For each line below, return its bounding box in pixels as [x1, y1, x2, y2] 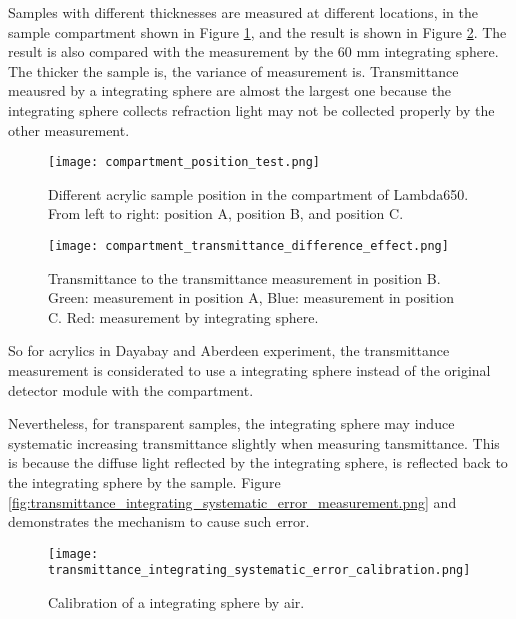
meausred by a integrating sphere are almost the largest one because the [8, 80, 452, 101]
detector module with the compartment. [8, 379, 254, 400]
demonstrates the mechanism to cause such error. [8, 511, 310, 532]
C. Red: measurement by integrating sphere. [48, 306, 319, 327]
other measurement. [8, 119, 130, 140]
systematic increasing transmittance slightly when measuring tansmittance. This [8, 432, 500, 453]
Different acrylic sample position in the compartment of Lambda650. [48, 183, 469, 204]
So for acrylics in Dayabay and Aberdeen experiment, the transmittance [8, 340, 450, 361]
